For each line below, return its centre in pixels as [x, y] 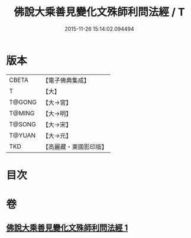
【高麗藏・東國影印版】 [75, 146]
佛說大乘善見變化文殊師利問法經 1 [67, 228]
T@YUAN [22, 135]
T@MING [22, 113]
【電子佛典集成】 [66, 80]
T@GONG [23, 102]
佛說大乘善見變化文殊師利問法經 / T [99, 12]
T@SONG [23, 124]
